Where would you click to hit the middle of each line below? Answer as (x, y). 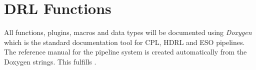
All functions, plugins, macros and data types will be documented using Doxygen (128, 32)
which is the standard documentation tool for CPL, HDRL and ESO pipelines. (124, 42)
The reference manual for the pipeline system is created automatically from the (125, 52)
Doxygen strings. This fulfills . (50, 61)
